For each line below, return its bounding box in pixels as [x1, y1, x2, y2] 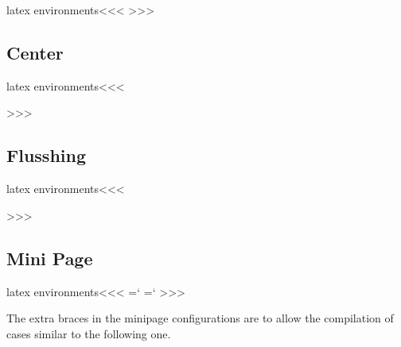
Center [6, 40, 64, 64]
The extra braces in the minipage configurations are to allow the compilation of [6, 310, 394, 326]
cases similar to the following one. [6, 325, 171, 341]
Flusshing [6, 143, 87, 168]
